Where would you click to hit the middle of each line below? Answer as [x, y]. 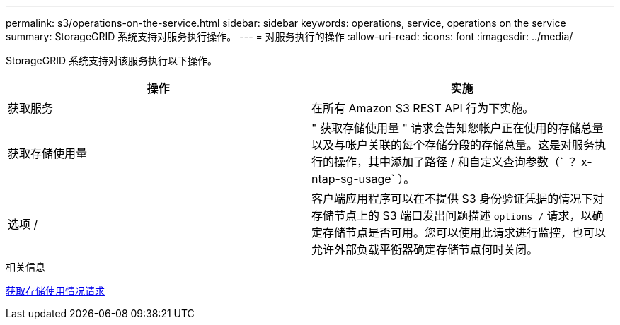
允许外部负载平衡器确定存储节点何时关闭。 [425, 249]
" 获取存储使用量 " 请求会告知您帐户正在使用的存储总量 [458, 128]
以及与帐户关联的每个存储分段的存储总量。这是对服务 [453, 145]
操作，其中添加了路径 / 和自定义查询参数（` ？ [456, 162]
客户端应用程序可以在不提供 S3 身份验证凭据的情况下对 [458, 199]
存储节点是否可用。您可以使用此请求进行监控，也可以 [465, 232]
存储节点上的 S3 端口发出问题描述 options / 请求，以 [452, 215]
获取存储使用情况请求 [55, 291]
